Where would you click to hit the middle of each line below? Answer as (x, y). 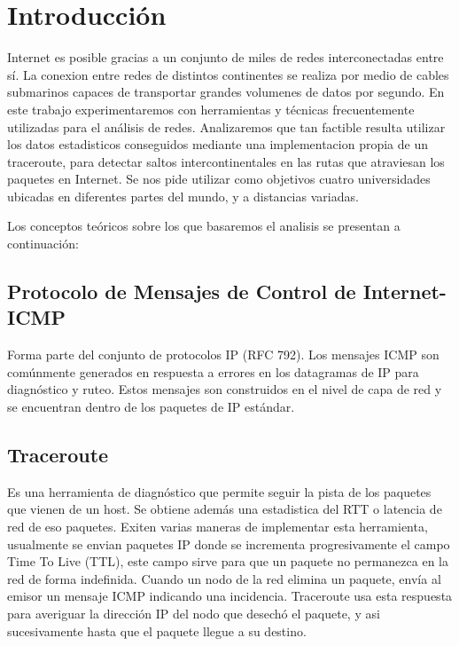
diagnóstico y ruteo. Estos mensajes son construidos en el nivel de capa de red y (225, 389)
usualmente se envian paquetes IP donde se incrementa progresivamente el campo (229, 544)
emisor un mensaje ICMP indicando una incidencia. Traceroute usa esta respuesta (230, 596)
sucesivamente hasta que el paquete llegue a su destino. (157, 630)
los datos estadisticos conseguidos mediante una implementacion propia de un (218, 144)
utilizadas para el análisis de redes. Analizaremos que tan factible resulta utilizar (226, 126)
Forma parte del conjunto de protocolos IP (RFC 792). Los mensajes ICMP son (223, 355)
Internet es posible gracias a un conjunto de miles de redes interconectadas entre (226, 57)
